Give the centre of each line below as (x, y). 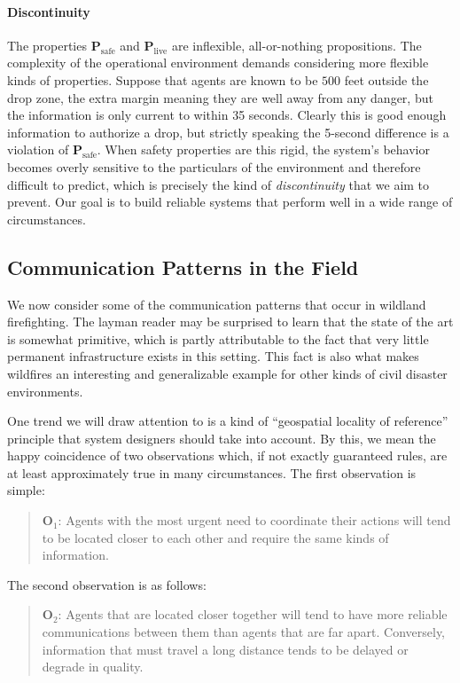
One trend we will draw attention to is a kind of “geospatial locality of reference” (228, 421)
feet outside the (386, 79)
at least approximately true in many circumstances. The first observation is (212, 472)
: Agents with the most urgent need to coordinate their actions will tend (254, 520)
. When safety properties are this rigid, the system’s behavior (263, 149)
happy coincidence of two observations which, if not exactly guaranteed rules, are (227, 455)
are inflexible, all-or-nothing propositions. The (296, 45)
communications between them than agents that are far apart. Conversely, (243, 632)
